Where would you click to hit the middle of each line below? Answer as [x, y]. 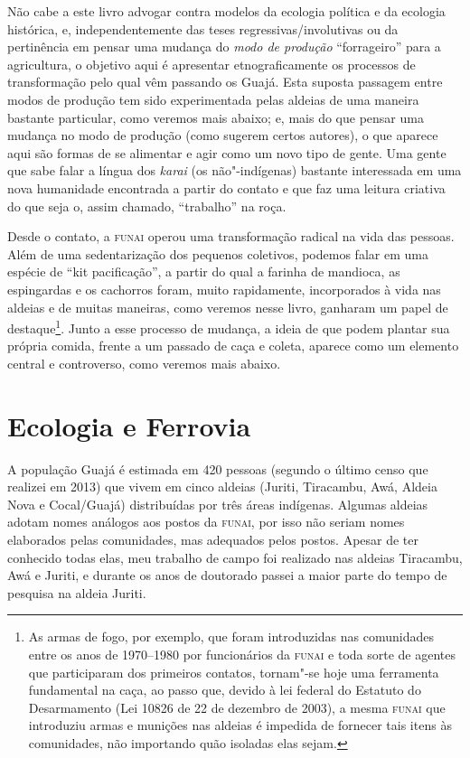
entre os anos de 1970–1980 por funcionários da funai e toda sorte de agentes [242, 654]
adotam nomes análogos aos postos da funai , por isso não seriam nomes [206, 522]
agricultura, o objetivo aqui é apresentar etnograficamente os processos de [211, 64]
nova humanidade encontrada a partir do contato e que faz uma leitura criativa [226, 187]
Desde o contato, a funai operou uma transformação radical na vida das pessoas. [231, 236]
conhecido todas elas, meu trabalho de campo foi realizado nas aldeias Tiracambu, [235, 557]
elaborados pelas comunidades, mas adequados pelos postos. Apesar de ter [213, 540]
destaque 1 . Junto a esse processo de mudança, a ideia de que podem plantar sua [229, 327]
